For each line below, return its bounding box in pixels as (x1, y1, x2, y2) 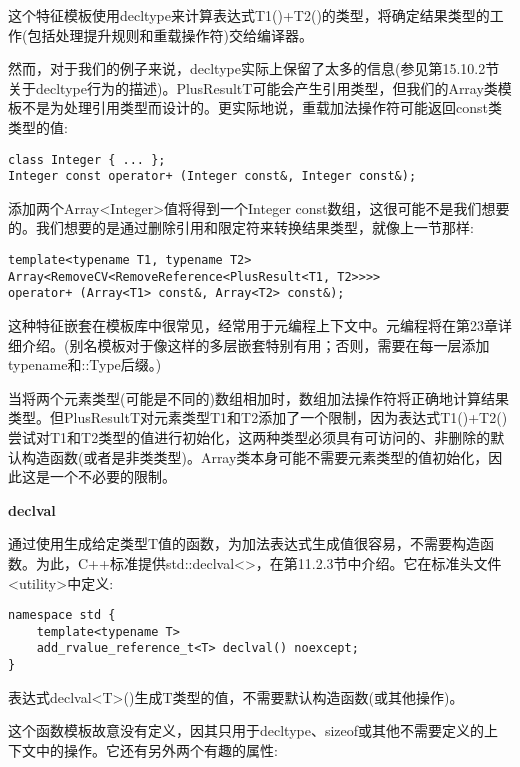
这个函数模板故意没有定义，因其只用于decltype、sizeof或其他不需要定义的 (8, 720, 485, 741)
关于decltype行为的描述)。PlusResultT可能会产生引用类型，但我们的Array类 (8, 77, 498, 98)
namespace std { (8, 608, 116, 623)
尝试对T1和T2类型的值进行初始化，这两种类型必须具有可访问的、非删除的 (8, 427, 491, 447)
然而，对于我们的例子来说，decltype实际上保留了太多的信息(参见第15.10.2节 (8, 58, 500, 79)
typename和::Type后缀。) (8, 354, 162, 375)
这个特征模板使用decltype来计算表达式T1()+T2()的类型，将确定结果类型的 (8, 5, 490, 25)
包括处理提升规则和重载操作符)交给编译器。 (27, 24, 313, 45)
